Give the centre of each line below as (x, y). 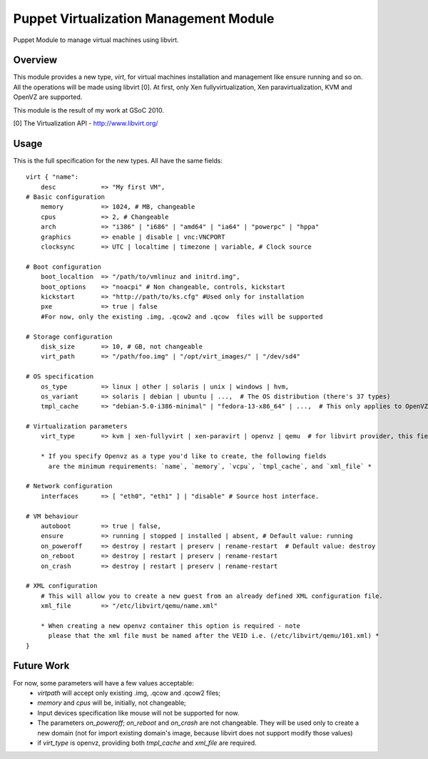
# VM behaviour (52, 516)
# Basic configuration (66, 197)
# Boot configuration (63, 267)
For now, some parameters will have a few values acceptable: (103, 683)
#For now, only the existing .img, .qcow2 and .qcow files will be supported (182, 316)
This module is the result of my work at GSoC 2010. (88, 110)
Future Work (41, 666)
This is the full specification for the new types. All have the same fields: (118, 160)
